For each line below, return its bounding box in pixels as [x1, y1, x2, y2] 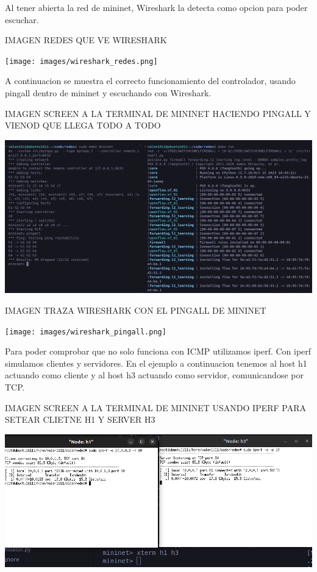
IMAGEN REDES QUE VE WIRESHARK [5, 34, 167, 46]
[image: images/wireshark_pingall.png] [5, 327, 166, 336]
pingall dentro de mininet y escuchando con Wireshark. [5, 87, 212, 99]
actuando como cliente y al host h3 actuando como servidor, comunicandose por [5, 369, 304, 381]
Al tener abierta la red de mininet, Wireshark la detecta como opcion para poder [5, 1, 308, 13]
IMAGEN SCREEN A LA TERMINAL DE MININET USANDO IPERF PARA [5, 401, 307, 414]
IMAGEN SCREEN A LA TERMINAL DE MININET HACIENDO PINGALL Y [5, 107, 311, 119]
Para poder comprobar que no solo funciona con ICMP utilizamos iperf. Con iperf [5, 345, 312, 358]
